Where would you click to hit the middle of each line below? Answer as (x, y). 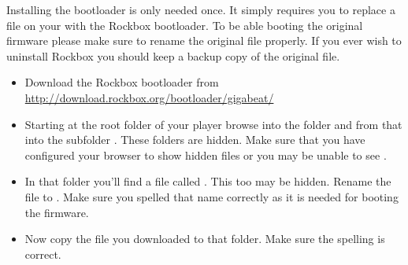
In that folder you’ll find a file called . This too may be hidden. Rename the (208, 181)
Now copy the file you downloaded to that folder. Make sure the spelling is (205, 239)
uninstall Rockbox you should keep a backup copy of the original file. (173, 55)
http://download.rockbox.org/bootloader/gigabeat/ (149, 97)
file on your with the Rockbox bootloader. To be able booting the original (185, 25)
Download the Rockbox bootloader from (122, 82)
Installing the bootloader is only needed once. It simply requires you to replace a (201, 9)
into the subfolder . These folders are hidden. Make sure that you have (195, 140)
